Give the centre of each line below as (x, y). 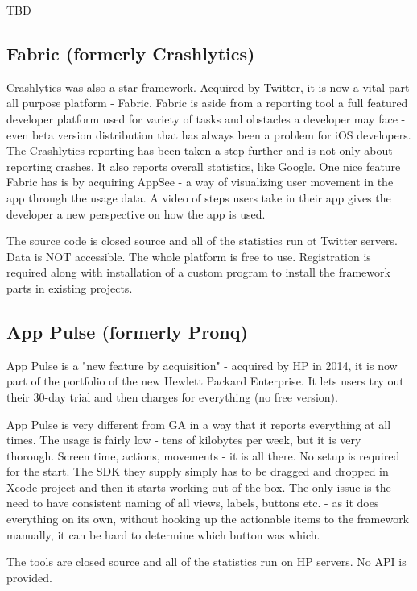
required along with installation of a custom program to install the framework (198, 272)
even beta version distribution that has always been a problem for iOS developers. (209, 134)
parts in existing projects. (70, 287)
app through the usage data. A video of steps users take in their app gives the (199, 197)
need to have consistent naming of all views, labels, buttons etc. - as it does (193, 503)
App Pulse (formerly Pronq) (127, 331)
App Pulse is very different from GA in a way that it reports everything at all (199, 424)
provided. (29, 577)
